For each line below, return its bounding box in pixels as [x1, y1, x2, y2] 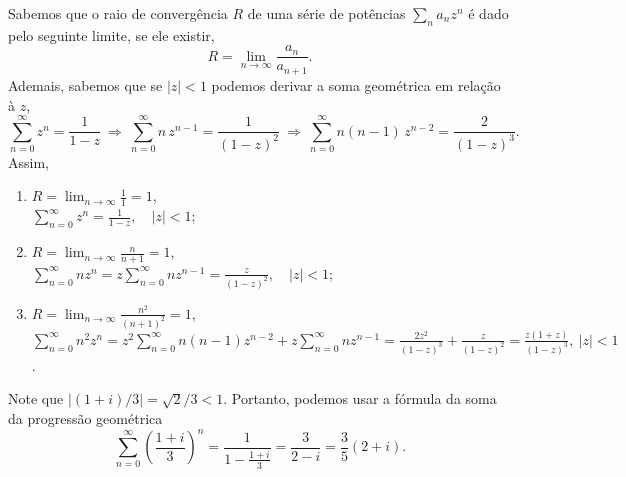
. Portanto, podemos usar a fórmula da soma [223, 388, 497, 409]
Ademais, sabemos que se [8, 74, 163, 95]
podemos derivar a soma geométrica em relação [211, 74, 501, 95]
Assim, [8, 151, 49, 172]
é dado [468, 3, 509, 23]
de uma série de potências [247, 3, 406, 23]
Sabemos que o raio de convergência [8, 3, 228, 23]
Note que [8, 388, 64, 409]
